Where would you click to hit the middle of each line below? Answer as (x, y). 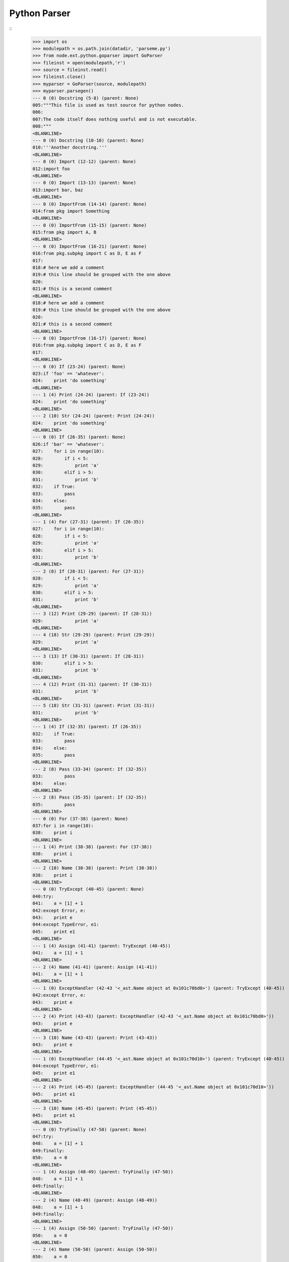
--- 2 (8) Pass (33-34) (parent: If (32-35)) (90, 769)
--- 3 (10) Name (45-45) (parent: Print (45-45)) (95, 1108)
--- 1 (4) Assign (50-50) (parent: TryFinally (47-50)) (103, 1228)
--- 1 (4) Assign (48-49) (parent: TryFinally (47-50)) (103, 1172)
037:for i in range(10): (63, 826)
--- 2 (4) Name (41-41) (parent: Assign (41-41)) (95, 967)
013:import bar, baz (58, 190)
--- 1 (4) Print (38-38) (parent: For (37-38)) (92, 847)
